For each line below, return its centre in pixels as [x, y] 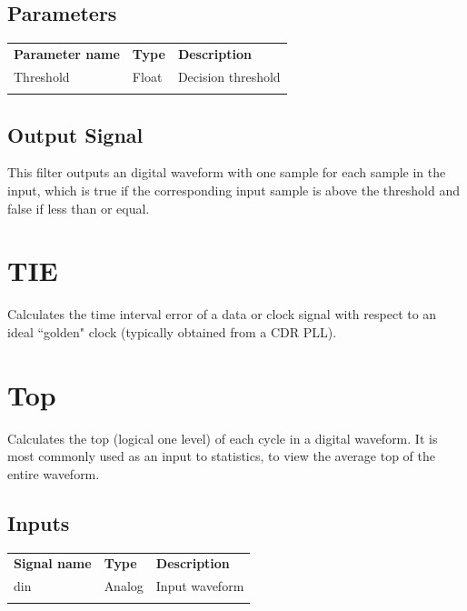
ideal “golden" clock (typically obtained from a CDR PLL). [172, 331]
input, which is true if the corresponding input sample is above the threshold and [233, 190]
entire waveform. [54, 473]
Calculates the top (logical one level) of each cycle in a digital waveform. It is [223, 438]
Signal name [53, 563]
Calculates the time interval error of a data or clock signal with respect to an [222, 314]
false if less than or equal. [79, 208]
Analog [124, 586]
